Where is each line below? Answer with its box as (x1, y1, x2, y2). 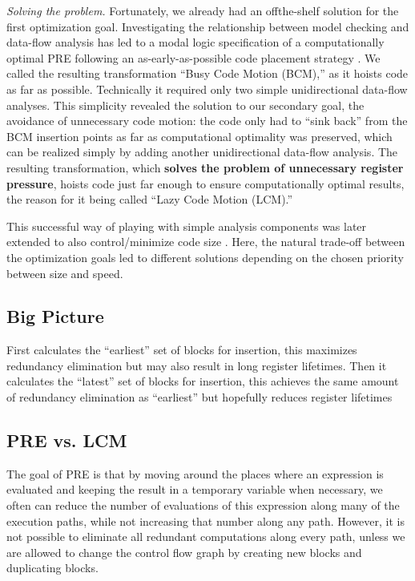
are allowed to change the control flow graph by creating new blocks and (6, 543, 362, 560)
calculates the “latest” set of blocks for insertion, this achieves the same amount (6, 373, 399, 389)
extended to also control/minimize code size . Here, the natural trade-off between (6, 233, 405, 250)
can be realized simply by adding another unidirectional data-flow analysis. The (6, 143, 398, 160)
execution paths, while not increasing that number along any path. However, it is (6, 512, 405, 529)
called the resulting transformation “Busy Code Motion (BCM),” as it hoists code (6, 65, 409, 82)
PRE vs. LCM (6, 428, 127, 453)
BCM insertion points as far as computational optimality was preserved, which (6, 127, 393, 144)
